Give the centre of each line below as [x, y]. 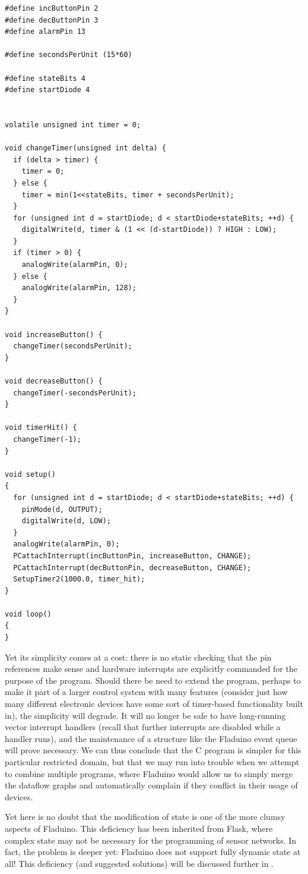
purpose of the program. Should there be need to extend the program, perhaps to [153, 680]
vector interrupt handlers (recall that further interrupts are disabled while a [143, 727]
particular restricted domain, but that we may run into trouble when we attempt [152, 762]
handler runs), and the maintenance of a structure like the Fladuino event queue [151, 738]
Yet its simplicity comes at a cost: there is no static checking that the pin [138, 657]
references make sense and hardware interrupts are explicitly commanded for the [151, 669]
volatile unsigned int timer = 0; [73, 125]
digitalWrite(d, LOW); [66, 521]
